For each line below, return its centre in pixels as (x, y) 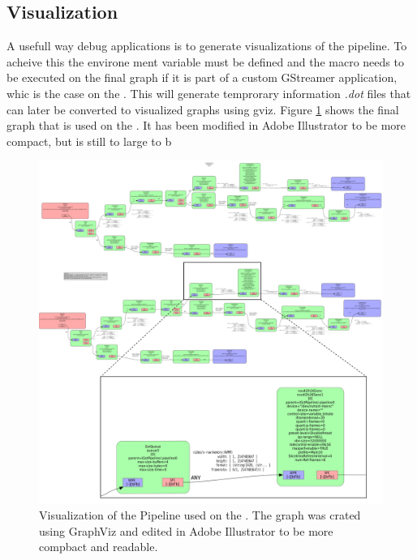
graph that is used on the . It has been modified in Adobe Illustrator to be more (206, 125)
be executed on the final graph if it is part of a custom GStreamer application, (202, 77)
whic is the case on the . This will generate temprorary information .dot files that (209, 93)
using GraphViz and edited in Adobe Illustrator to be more (186, 530)
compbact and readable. (99, 547)
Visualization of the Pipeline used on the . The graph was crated (200, 515)
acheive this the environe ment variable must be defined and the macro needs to (205, 61)
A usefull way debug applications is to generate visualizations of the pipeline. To (207, 46)
